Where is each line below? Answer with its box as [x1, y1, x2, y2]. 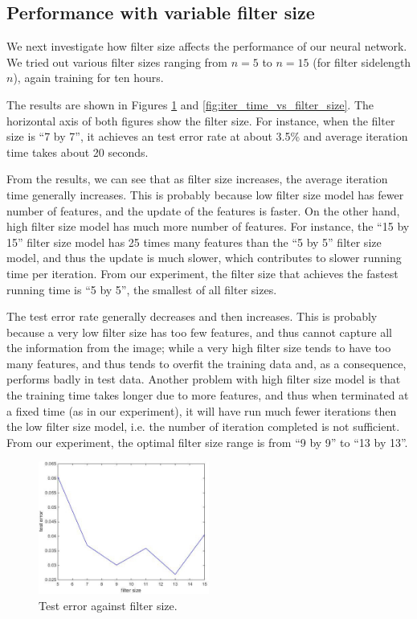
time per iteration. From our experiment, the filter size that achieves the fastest [6, 264, 399, 281]
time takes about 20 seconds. [6, 143, 149, 160]
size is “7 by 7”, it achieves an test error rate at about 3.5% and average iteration [6, 128, 408, 145]
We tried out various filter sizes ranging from [6, 53, 227, 70]
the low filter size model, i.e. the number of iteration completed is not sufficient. [6, 418, 400, 435]
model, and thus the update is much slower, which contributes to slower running [6, 249, 402, 266]
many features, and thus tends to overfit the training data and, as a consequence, [6, 355, 407, 371]
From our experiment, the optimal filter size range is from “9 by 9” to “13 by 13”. [6, 433, 408, 450]
